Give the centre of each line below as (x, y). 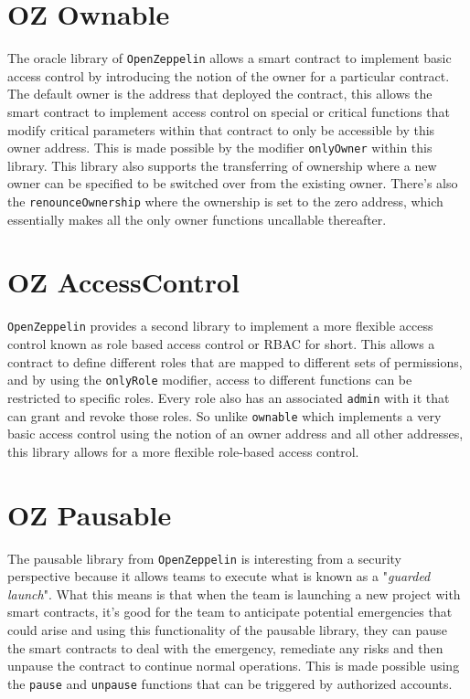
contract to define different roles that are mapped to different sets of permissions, (235, 361)
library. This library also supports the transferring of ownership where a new (222, 165)
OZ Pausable (90, 514)
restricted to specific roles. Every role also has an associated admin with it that (229, 397)
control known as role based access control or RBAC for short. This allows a (221, 344)
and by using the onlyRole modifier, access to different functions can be (210, 380)
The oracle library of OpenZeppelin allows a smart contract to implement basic (230, 58)
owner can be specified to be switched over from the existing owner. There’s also (233, 183)
